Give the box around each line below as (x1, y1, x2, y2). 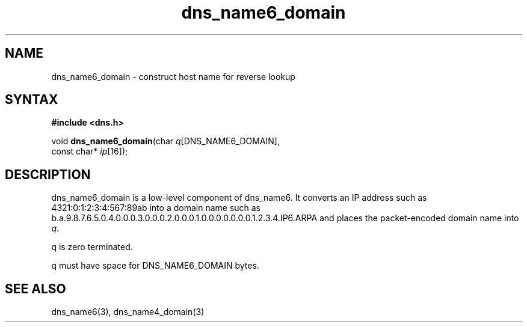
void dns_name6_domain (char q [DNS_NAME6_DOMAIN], (51, 136, 280, 147)
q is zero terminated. (51, 242, 133, 252)
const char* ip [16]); (51, 146, 128, 157)
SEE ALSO (5, 281, 66, 296)
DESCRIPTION (5, 167, 91, 182)
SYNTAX (5, 92, 58, 108)
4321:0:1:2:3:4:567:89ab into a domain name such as (51, 203, 261, 213)
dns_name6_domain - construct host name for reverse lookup (51, 71, 295, 82)
